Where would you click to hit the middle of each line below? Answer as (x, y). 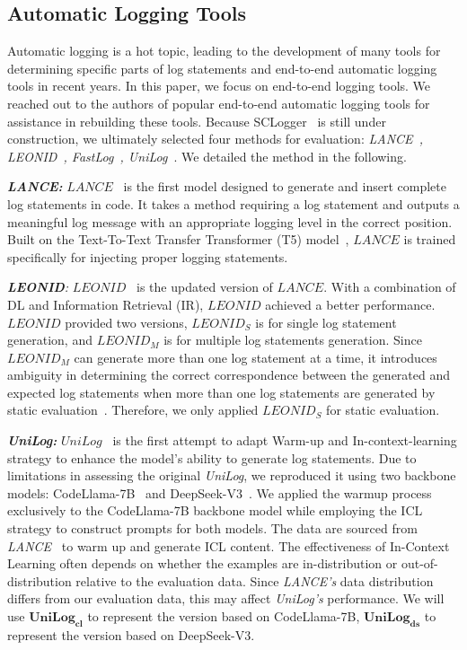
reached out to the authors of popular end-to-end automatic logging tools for (219, 103)
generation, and (50, 340)
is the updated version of (205, 287)
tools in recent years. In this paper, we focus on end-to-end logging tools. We (219, 86)
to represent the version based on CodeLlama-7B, (224, 616)
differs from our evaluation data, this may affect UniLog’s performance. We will (226, 598)
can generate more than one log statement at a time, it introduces (256, 357)
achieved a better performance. (350, 304)
